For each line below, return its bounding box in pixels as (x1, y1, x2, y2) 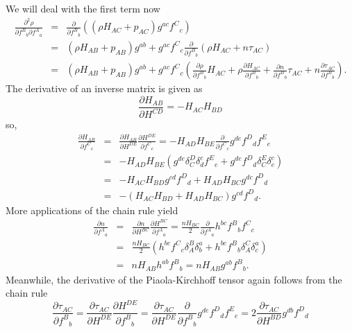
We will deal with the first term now (6, 1, 160, 15)
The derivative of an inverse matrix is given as (6, 81, 203, 96)
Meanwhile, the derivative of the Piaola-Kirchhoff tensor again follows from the (6, 272, 342, 286)
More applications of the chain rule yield (6, 202, 178, 217)
